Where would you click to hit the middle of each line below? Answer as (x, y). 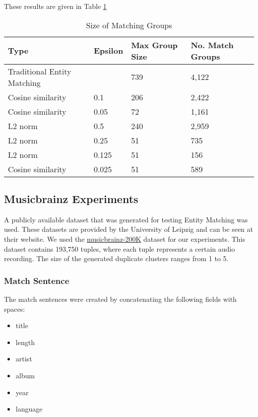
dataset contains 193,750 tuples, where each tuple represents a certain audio (120, 248)
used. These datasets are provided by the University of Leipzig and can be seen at (129, 229)
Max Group (155, 45)
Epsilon (108, 51)
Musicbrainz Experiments (71, 198)
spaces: (15, 309)
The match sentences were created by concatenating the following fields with (120, 299)
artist (24, 359)
